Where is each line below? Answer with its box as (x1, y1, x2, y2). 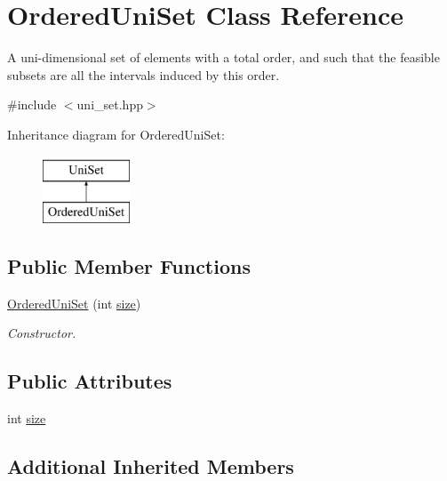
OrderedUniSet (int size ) (7, 293, 141, 312)
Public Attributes (7, 367, 172, 395)
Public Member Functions (7, 253, 251, 280)
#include (7, 95, 57, 114)
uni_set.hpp (76, 95, 143, 114)
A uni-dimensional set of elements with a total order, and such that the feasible (7, 48, 440, 67)
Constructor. (7, 324, 76, 342)
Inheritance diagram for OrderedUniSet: (7, 124, 225, 143)
